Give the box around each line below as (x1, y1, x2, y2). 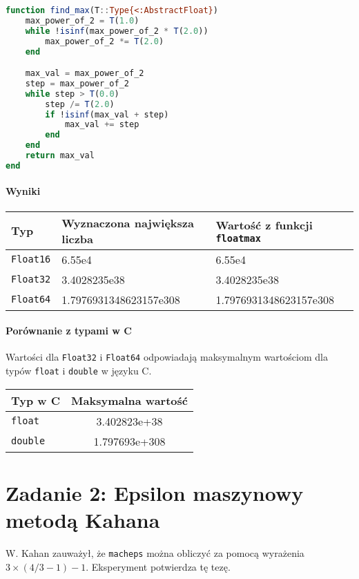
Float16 (11, 254, 51, 265)
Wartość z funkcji (215, 217, 313, 234)
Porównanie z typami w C (6, 323, 132, 338)
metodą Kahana (6, 506, 160, 534)
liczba (61, 230, 94, 247)
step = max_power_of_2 (25, 78, 129, 88)
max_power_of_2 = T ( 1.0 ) (25, 15, 139, 26)
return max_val (25, 151, 95, 161)
